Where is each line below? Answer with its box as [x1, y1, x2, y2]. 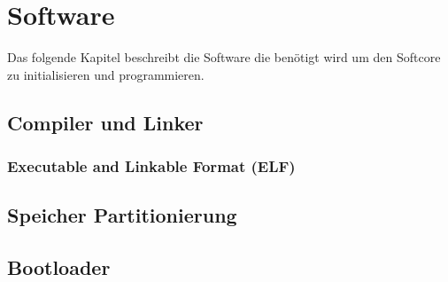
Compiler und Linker [7, 108, 204, 136]
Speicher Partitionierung [7, 201, 237, 229]
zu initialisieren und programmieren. [7, 65, 205, 83]
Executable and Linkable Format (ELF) [7, 155, 296, 177]
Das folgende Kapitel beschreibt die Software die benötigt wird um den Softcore [7, 48, 441, 67]
